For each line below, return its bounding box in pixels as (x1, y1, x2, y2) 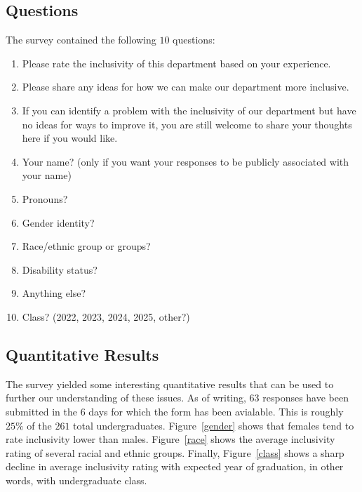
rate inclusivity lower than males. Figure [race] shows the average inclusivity (6, 432, 335, 446)
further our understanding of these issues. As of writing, (6, 390, 246, 405)
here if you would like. (22, 131, 118, 145)
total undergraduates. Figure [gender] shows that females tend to (73, 418, 354, 432)
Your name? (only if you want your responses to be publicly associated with (22, 154, 349, 168)
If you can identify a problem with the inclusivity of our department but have (22, 102, 356, 117)
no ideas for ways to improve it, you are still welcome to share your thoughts (22, 117, 352, 131)
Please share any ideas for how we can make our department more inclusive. (22, 79, 349, 94)
